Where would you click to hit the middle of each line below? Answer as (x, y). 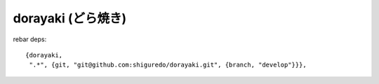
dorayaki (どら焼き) (70, 18)
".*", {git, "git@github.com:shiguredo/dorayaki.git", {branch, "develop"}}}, (168, 65)
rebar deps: (30, 39)
